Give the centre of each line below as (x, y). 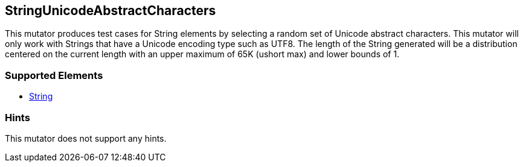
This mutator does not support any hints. (86, 138)
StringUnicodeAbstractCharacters (111, 11)
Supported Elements (54, 75)
